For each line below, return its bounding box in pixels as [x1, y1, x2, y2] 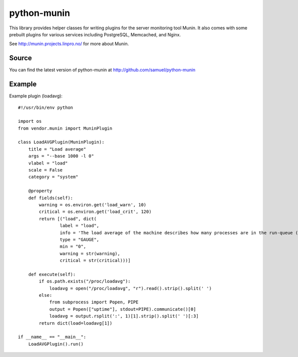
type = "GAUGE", [60, 237, 99, 242]
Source [9, 54, 32, 62]
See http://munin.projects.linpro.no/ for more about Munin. [9, 41, 129, 47]
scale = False [28, 167, 63, 173]
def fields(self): [28, 195, 74, 201]
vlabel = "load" [28, 160, 68, 166]
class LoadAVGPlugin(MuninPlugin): [18, 139, 105, 145]
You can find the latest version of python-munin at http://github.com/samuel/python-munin [9, 67, 196, 73]
